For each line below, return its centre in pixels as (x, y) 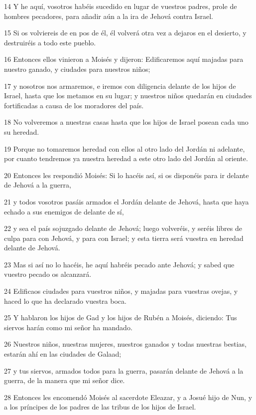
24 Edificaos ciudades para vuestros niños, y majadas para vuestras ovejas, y (121, 291)
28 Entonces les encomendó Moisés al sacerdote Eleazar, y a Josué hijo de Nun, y (128, 397)
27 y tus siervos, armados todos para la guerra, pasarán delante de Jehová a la (124, 370)
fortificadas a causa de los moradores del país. (74, 105)
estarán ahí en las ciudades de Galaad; (63, 354)
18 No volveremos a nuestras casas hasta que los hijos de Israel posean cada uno (126, 122)
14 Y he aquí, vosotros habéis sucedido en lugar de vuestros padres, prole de (121, 6)
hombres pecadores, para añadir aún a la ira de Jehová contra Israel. (109, 16)
